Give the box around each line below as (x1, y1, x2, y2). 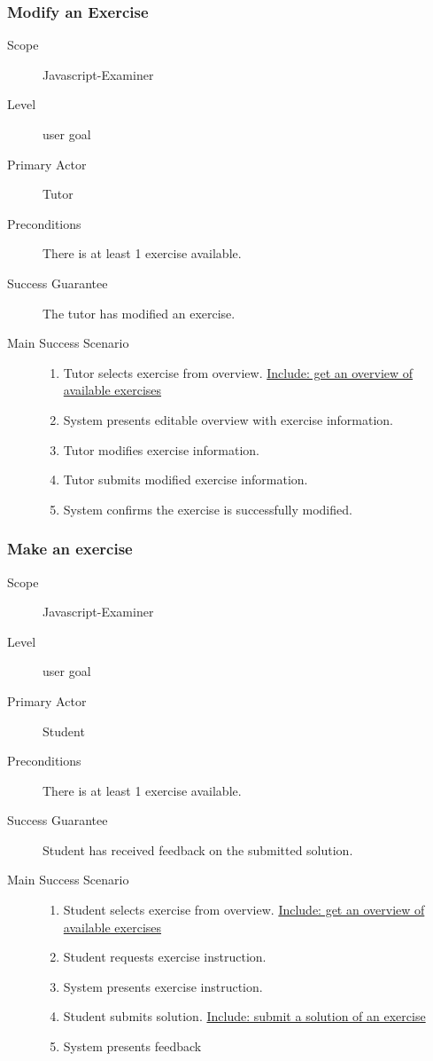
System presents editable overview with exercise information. (63, 410, 394, 428)
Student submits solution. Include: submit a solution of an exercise (63, 1007, 426, 1026)
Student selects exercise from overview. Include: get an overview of (63, 900, 425, 919)
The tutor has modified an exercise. (43, 303, 236, 322)
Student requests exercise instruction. (63, 947, 267, 966)
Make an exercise (7, 538, 133, 560)
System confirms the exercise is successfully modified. (63, 499, 352, 518)
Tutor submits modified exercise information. (63, 470, 308, 489)
